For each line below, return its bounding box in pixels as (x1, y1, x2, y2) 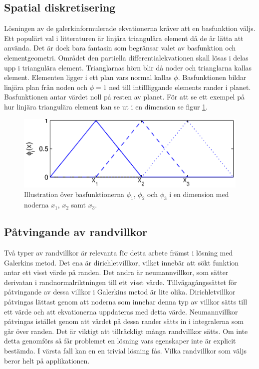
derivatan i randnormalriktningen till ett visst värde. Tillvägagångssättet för (4, 276, 237, 287)
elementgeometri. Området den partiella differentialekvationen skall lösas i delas (4, 52, 249, 62)
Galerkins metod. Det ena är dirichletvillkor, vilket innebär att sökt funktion (4, 257, 239, 267)
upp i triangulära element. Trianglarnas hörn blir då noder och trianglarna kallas (4, 62, 252, 72)
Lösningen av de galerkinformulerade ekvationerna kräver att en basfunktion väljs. (4, 23, 256, 33)
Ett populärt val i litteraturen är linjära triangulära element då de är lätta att (4, 32, 244, 43)
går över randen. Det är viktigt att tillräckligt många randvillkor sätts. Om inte (4, 325, 248, 336)
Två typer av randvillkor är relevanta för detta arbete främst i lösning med (4, 247, 233, 258)
